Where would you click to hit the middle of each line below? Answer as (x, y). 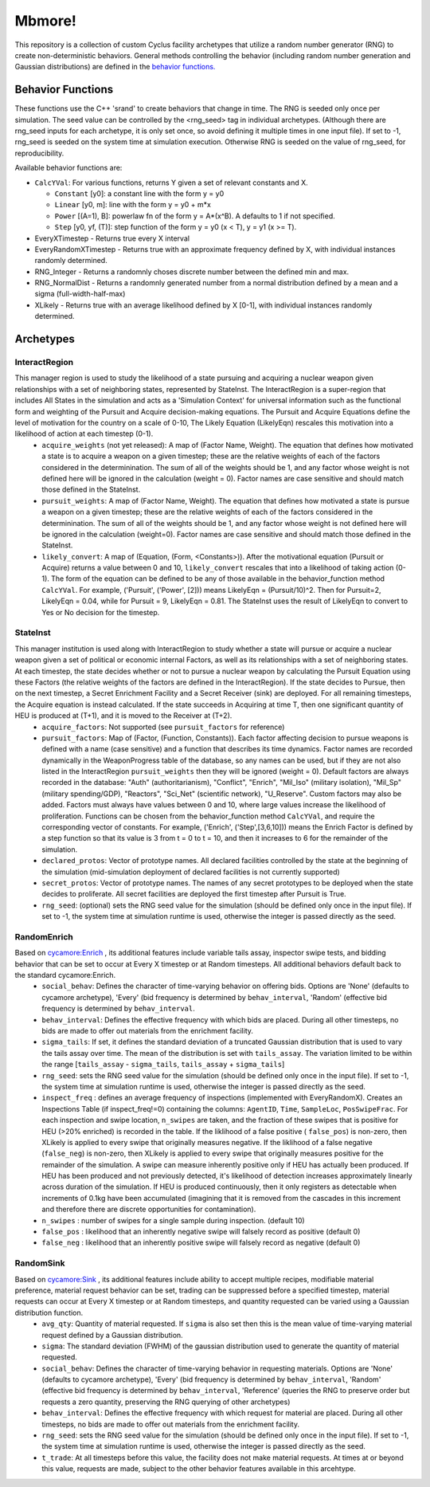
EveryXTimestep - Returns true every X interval (112, 238)
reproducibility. (39, 153)
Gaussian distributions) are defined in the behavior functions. (115, 67)
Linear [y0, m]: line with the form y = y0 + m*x (133, 205)
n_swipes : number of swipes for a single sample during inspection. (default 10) (174, 1220)
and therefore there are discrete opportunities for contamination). (149, 1209)
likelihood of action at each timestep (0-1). (84, 434)
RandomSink (40, 1263)
